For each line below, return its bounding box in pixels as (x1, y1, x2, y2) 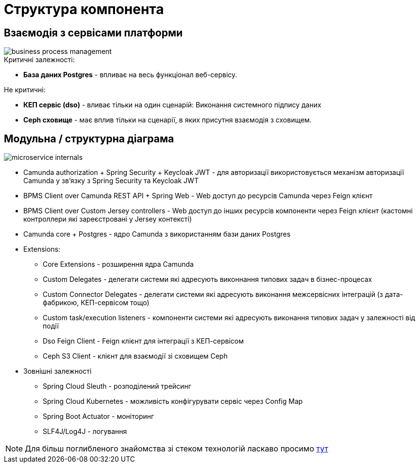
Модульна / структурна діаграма (4, 132, 174, 145)
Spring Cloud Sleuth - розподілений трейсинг (43, 382, 191, 391)
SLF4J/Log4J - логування (43, 427, 127, 436)
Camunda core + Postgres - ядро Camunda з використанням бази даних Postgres (23, 230, 291, 239)
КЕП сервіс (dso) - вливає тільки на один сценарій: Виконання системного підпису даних (23, 101, 321, 109)
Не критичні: (4, 86, 46, 94)
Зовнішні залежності (23, 367, 92, 376)
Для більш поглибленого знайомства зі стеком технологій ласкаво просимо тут (25, 444, 328, 454)
